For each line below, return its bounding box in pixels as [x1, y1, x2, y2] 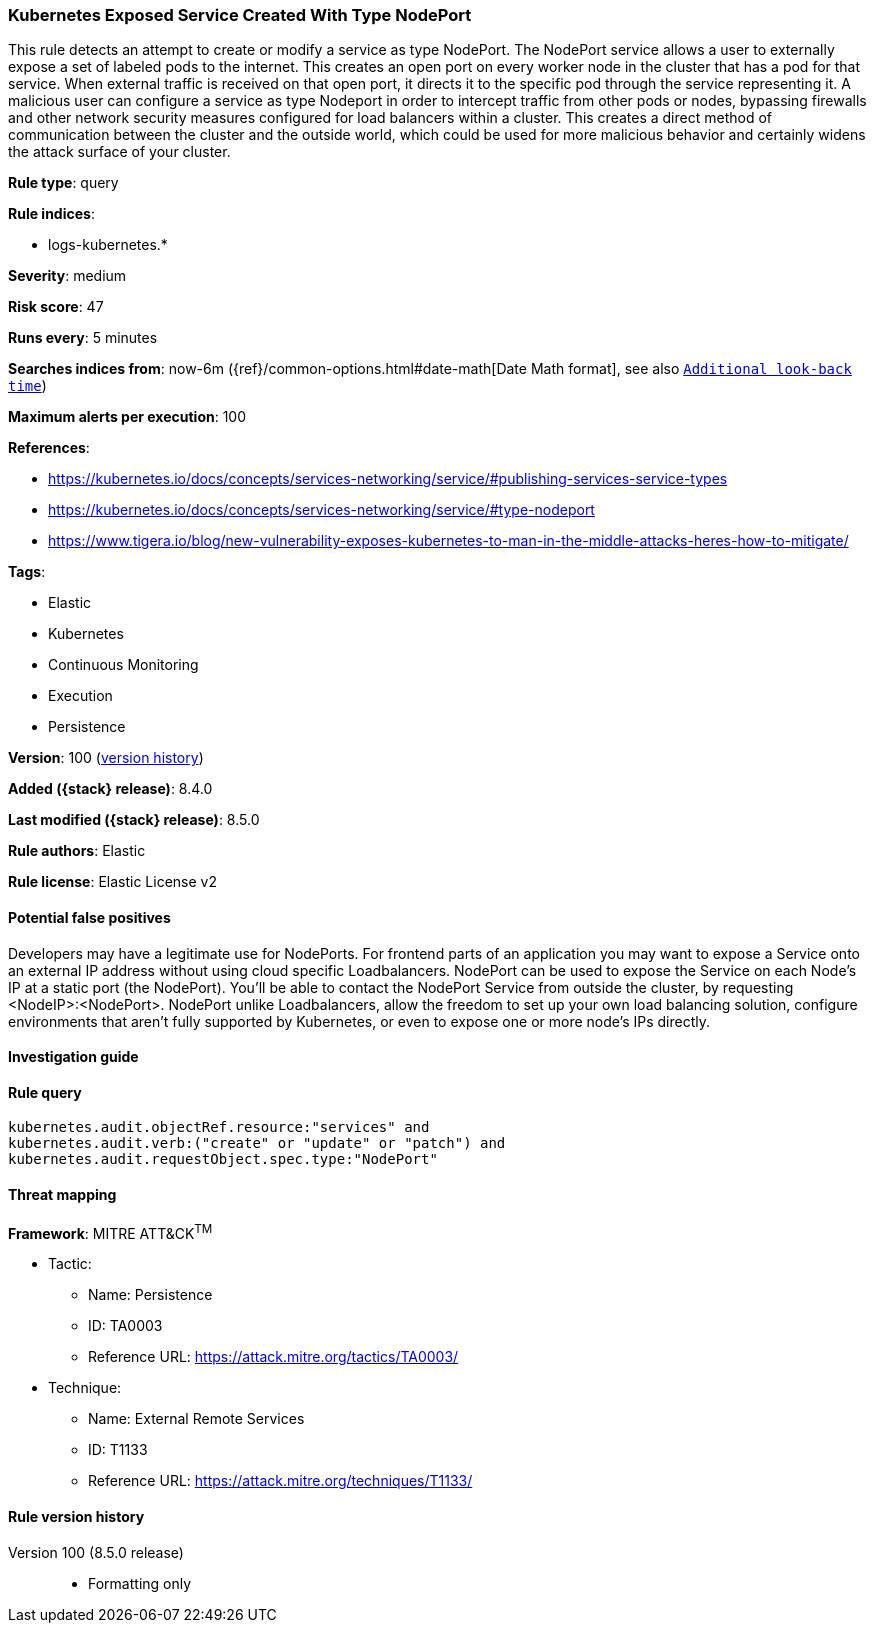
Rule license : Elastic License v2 [8, 873, 217, 891]
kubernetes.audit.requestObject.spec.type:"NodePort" [8, 1151, 438, 1168]
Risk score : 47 [8, 298, 104, 316]
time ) [8, 377, 47, 395]
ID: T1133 [88, 1441, 148, 1459]
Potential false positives [8, 908, 171, 926]
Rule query [8, 1083, 82, 1101]
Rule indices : [8, 205, 95, 223]
